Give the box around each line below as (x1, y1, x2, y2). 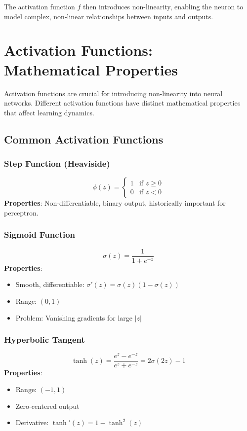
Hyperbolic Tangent (4, 333, 85, 346)
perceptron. (4, 207, 39, 217)
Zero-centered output (15, 400, 80, 411)
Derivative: (15, 417, 49, 428)
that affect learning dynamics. (4, 107, 94, 117)
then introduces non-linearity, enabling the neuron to (83, 1, 244, 11)
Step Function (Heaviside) (4, 157, 110, 169)
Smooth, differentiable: (15, 279, 84, 289)
